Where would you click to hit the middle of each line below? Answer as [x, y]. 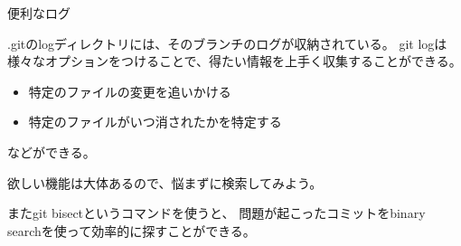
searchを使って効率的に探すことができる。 [132, 230]
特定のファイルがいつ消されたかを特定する [155, 122]
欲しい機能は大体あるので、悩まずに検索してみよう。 [165, 182]
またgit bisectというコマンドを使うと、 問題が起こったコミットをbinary [216, 213]
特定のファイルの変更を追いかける [130, 91]
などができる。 [52, 151]
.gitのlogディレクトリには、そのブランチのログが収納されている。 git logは [227, 43]
